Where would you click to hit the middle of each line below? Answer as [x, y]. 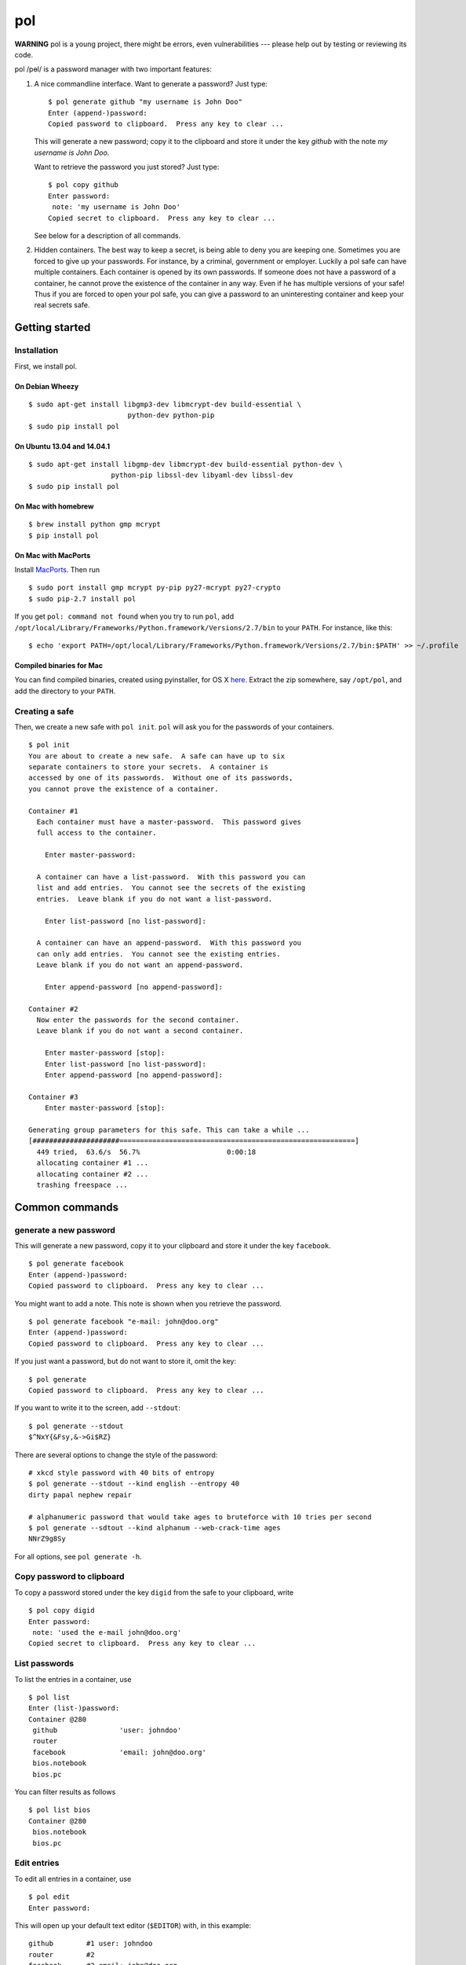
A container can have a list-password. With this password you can [171, 877]
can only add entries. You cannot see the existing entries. [159, 954]
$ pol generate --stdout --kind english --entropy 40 [134, 1484]
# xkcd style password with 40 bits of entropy [122, 1473]
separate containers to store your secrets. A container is [148, 767]
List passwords [44, 1664]
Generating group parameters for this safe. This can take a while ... [169, 1129]
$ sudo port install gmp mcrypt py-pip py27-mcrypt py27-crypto [155, 588]
